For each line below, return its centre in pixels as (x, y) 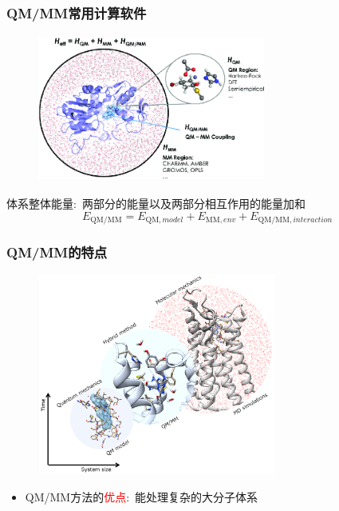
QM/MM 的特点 (57, 252)
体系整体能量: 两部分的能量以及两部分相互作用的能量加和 (156, 204)
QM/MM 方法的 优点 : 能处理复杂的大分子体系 (142, 496)
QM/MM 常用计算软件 (77, 12)
